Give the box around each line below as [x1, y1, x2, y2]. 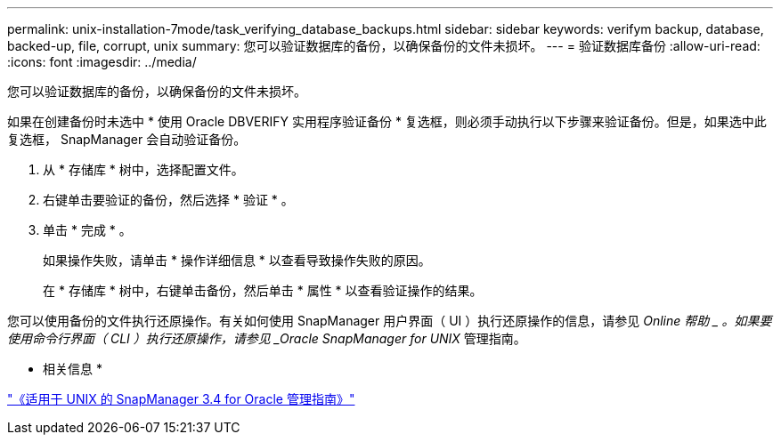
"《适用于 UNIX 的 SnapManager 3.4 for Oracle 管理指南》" [7, 391, 355, 406]
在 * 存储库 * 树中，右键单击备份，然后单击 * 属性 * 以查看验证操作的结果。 [43, 283, 483, 298]
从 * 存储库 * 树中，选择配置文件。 [43, 162, 244, 177]
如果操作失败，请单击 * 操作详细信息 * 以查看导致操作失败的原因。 [43, 253, 431, 268]
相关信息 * [43, 361, 102, 376]
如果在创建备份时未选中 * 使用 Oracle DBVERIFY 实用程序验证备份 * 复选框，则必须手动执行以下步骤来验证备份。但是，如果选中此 [7, 114, 767, 129]
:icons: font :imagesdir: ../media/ [7, 54, 197, 69]
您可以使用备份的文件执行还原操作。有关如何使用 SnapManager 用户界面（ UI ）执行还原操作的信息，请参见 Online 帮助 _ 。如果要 [7, 313, 772, 328]
